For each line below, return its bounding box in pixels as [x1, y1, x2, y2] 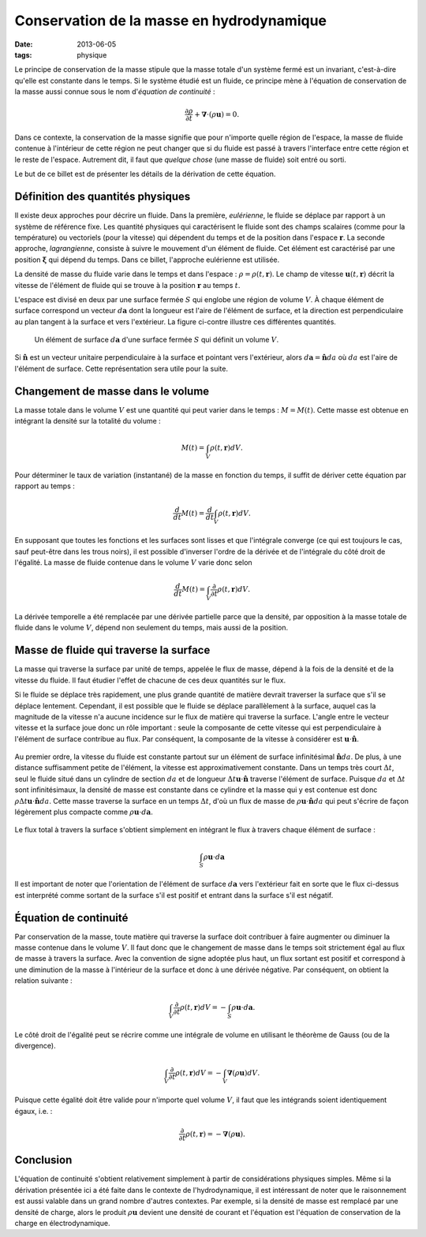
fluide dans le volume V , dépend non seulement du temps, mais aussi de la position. [14, 623, 289, 633]
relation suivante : [14, 976, 73, 985]
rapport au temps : [14, 481, 75, 491]
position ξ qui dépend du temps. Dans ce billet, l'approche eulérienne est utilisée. [14, 255, 280, 264]
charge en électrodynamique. [14, 1219, 110, 1228]
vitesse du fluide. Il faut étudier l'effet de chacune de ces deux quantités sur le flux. [14, 675, 286, 685]
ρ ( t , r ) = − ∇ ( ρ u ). [185, 1129, 246, 1138]
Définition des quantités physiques [14, 190, 191, 204]
